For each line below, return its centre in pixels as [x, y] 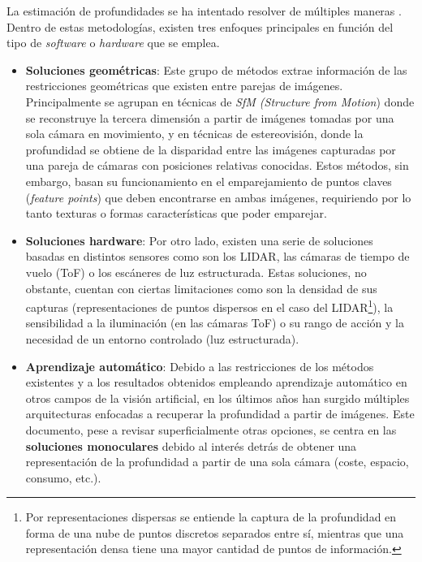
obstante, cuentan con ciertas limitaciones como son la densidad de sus [201, 288]
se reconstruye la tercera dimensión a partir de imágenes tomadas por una [210, 117]
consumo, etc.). [63, 477]
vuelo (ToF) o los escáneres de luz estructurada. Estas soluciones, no [196, 272]
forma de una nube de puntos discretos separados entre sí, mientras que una [215, 532]
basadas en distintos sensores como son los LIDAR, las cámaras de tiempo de [217, 256]
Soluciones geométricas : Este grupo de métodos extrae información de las [216, 69]
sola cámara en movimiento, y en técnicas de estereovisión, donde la [194, 134]
